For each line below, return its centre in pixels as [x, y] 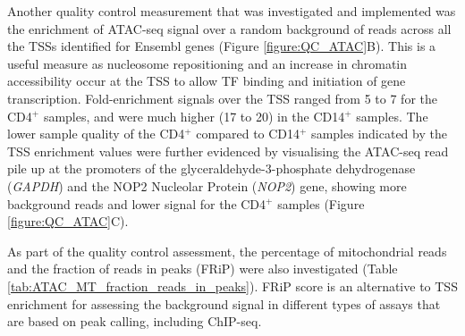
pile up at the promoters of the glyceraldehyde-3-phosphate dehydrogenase [211, 168]
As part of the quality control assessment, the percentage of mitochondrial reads [227, 251]
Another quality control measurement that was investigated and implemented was [232, 11]
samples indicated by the [379, 134]
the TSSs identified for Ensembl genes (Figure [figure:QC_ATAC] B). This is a [222, 46]
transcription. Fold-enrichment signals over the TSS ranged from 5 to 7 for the [222, 98]
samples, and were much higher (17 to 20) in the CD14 [194, 116]
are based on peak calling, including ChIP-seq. [135, 321]
